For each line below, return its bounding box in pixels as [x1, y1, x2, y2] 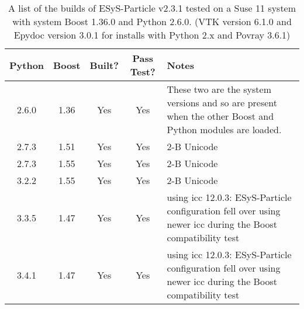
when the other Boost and [167, 109, 274, 123]
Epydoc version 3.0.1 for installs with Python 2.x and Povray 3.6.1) [13, 28, 291, 41]
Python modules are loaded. [167, 123, 282, 136]
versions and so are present [167, 96, 277, 109]
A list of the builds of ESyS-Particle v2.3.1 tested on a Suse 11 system [8, 1, 296, 15]
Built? [89, 58, 119, 72]
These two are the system [167, 82, 271, 96]
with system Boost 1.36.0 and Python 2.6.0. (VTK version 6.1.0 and [12, 15, 292, 28]
